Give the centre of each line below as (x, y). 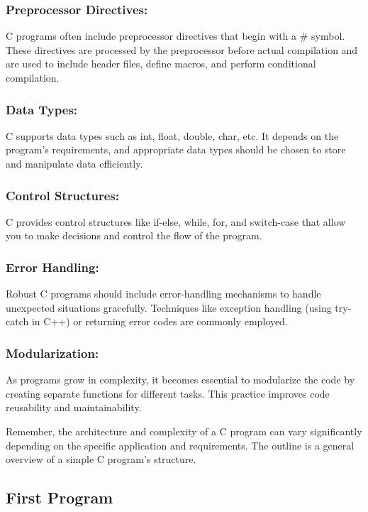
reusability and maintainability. (74, 407)
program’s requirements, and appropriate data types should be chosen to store (176, 149)
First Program (60, 497)
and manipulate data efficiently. (74, 163)
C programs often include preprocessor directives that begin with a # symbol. (175, 36)
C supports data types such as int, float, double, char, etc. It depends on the (172, 135)
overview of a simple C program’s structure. (101, 459)
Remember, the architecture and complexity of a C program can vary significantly (184, 431)
